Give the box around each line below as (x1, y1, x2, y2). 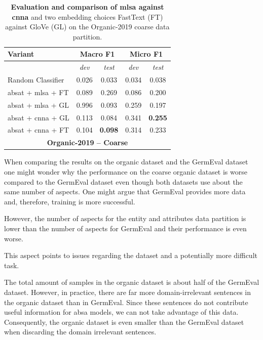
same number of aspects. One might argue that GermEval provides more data (4, 186, 246, 197)
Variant (8, 49, 34, 59)
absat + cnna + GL (8, 112, 69, 122)
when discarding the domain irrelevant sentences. (4, 326, 157, 337)
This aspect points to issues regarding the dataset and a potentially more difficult (4, 250, 257, 261)
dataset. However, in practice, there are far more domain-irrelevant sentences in (4, 286, 251, 297)
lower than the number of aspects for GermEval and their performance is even (4, 223, 247, 233)
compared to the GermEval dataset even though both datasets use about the (4, 176, 243, 187)
